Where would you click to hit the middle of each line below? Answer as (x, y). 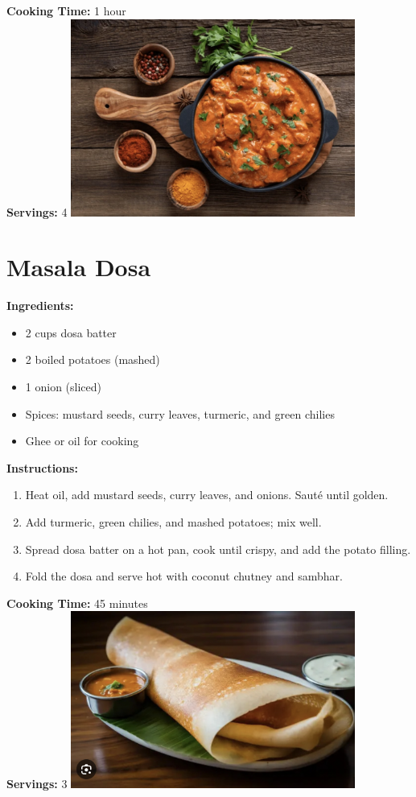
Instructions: (42, 467)
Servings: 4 (37, 211)
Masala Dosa (79, 267)
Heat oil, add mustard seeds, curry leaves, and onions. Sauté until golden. (207, 495)
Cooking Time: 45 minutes (77, 603)
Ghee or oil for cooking (82, 441)
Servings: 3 (37, 784)
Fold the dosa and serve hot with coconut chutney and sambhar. (184, 576)
